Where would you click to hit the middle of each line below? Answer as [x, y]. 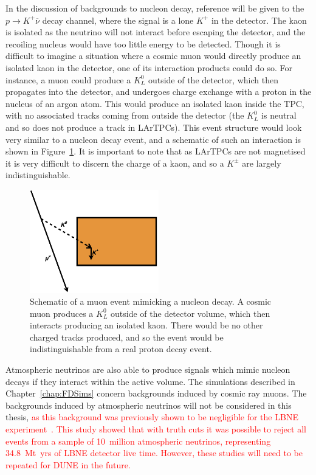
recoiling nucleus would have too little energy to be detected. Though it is [143, 43]
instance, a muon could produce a [68, 79]
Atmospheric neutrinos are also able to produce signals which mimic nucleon [148, 369]
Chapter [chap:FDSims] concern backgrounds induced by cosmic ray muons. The [156, 393]
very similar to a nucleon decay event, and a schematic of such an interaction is [153, 139]
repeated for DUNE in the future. [68, 464]
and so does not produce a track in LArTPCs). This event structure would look [154, 127]
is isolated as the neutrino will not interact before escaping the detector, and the [156, 32]
